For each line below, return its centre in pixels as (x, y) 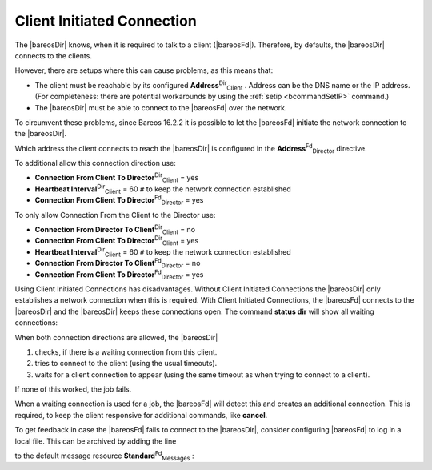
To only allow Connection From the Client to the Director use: (115, 215)
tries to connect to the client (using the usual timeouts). (126, 364)
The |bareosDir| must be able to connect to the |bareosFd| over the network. (161, 107)
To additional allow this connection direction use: (95, 163)
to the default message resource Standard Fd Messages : (105, 456)
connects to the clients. (53, 55)
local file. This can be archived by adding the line (96, 441)
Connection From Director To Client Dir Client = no (115, 230)
